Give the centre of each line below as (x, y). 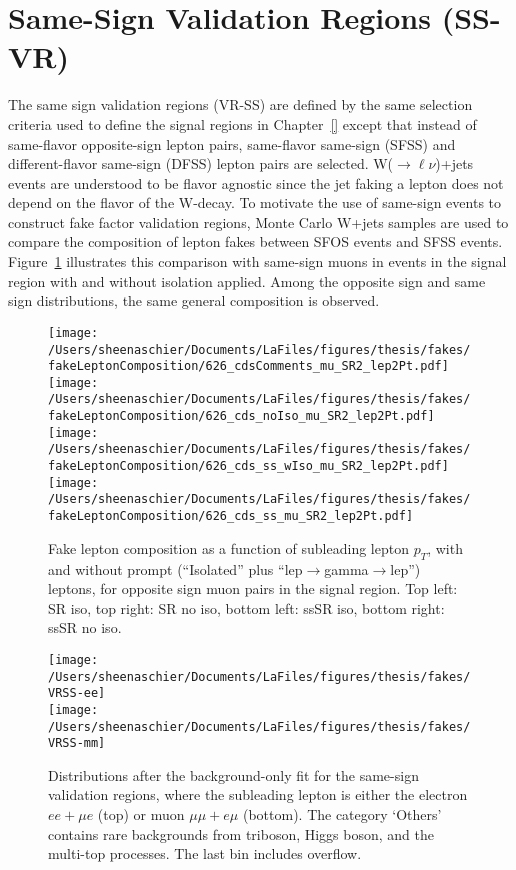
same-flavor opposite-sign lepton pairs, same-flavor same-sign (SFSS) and (232, 143)
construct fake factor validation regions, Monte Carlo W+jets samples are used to (258, 221)
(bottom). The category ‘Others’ (342, 814)
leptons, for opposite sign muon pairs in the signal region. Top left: (253, 588)
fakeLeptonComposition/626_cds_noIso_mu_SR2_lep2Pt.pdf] (241, 416)
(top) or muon (141, 814)
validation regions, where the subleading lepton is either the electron (258, 794)
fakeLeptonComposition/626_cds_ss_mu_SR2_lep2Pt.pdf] (231, 516)
